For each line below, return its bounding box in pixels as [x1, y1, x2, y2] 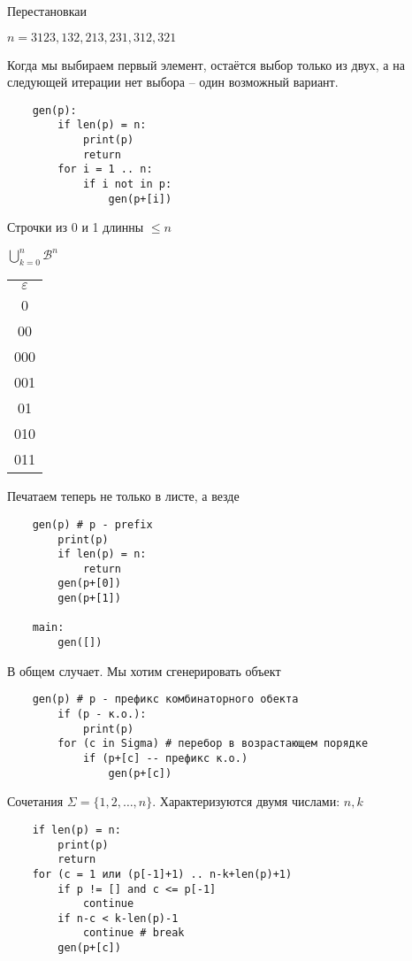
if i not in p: [82, 178, 172, 191]
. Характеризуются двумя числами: [152, 792, 340, 811]
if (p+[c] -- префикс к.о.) [82, 751, 248, 765]
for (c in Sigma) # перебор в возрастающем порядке [57, 737, 369, 750]
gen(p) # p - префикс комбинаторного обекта [32, 693, 299, 706]
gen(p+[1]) [57, 592, 121, 605]
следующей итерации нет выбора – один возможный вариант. [7, 73, 339, 91]
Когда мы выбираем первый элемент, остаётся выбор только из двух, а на [7, 55, 405, 73]
